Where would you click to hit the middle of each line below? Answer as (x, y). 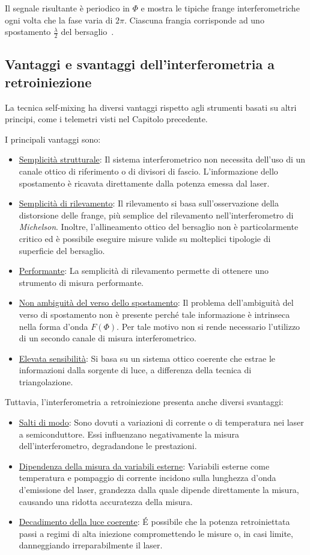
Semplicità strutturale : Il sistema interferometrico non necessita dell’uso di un (162, 159)
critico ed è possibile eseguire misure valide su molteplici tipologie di (145, 238)
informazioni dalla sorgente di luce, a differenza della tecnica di (135, 370)
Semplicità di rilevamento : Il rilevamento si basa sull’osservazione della (149, 203)
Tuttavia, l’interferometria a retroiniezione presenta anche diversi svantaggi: (144, 402)
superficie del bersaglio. (62, 250)
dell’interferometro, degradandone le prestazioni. (108, 446)
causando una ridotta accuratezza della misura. (106, 501)
